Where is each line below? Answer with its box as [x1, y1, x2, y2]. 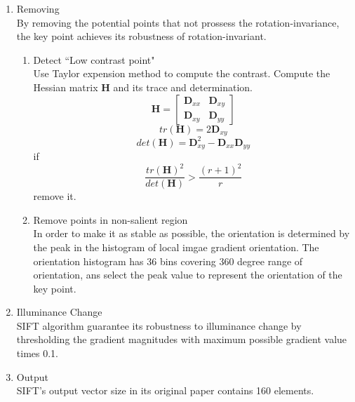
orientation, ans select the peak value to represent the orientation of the [33, 267, 342, 282]
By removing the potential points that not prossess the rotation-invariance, [16, 15, 340, 29]
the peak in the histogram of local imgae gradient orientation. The [33, 239, 319, 254]
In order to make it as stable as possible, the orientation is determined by [33, 226, 350, 241]
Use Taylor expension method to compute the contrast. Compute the [33, 66, 330, 81]
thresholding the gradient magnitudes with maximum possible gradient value [16, 332, 347, 347]
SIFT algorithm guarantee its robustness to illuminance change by [16, 318, 302, 333]
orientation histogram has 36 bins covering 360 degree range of [33, 253, 303, 268]
